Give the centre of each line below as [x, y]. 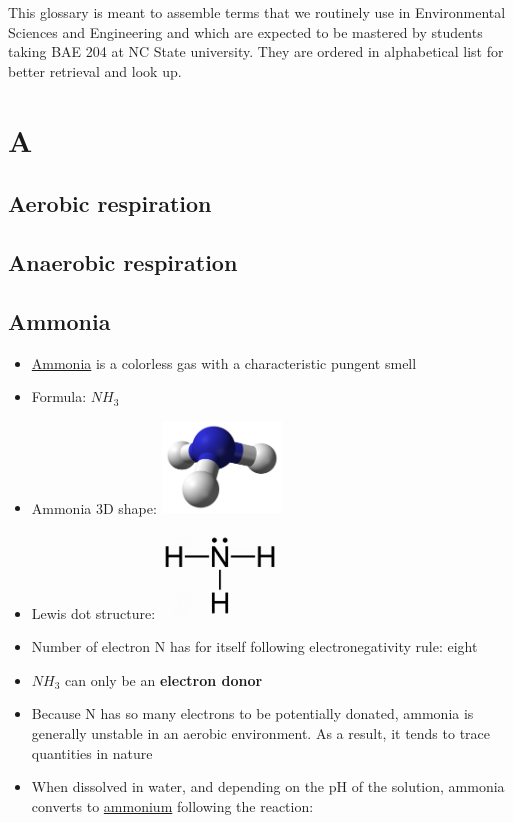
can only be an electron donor [164, 679]
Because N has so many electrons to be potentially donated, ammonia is [252, 713]
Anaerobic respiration [123, 261]
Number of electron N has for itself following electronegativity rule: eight [254, 646]
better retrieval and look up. [95, 70]
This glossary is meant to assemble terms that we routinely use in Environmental [257, 12]
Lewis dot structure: [93, 612]
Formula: [59, 396]
